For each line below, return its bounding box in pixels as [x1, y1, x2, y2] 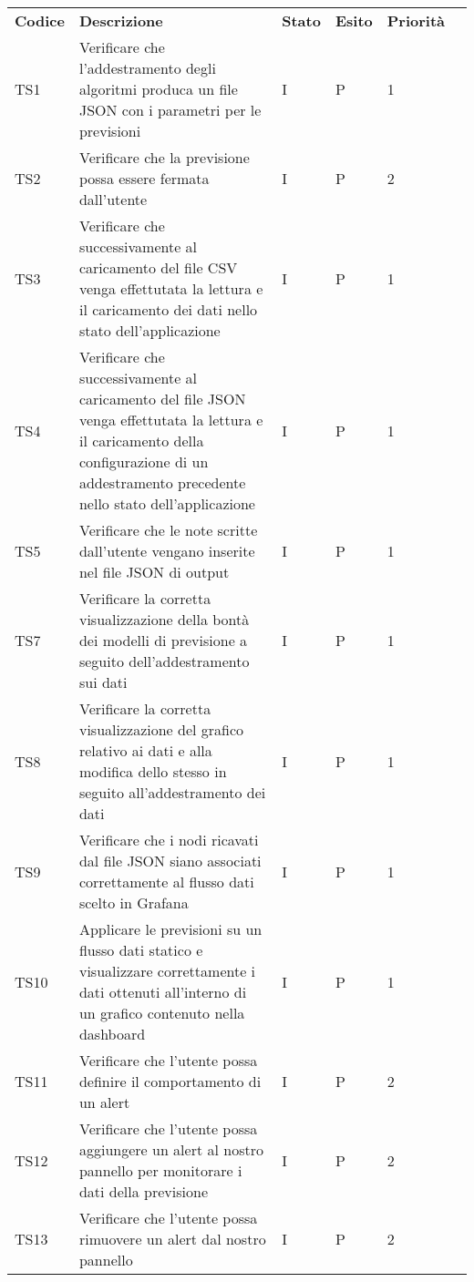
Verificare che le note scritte [78, 519, 258, 540]
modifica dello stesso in [78, 761, 227, 782]
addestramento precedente [78, 472, 246, 493]
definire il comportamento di [78, 1071, 262, 1092]
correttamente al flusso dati [78, 871, 254, 892]
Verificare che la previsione [78, 147, 250, 168]
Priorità [386, 10, 445, 31]
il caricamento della [78, 430, 204, 451]
